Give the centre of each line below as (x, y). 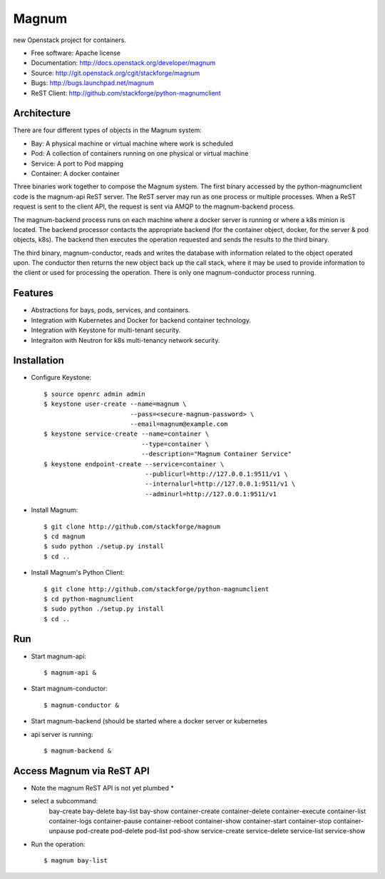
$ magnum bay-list (76, 861)
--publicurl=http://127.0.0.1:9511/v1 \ (216, 474)
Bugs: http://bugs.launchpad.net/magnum (93, 83)
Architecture (42, 113)
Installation (38, 361)
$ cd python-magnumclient (89, 599)
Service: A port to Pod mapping (77, 164)
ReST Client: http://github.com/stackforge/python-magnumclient (126, 93)
